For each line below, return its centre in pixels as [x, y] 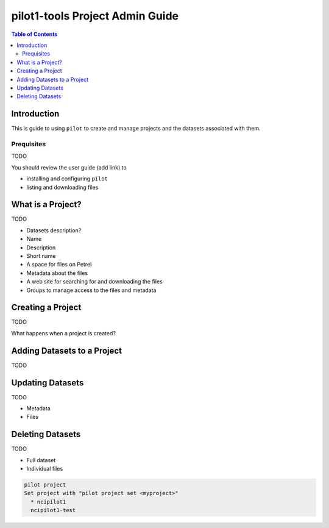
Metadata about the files [57, 273]
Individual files [45, 469]
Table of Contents [34, 34]
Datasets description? [54, 230]
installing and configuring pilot [67, 179]
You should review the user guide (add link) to [69, 167]
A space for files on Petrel [59, 265]
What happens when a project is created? [63, 333]
